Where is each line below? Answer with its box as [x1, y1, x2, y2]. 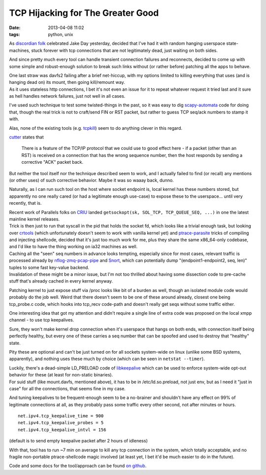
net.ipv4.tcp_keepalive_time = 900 [18, 413, 104, 419]
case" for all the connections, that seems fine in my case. [9, 385, 126, 392]
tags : [9, 31, 20, 37]
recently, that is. [9, 200, 42, 206]
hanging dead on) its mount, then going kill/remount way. [9, 79, 125, 85]
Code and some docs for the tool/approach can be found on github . [9, 463, 147, 469]
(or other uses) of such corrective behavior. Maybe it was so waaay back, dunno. [9, 177, 174, 183]
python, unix [48, 31, 73, 37]
